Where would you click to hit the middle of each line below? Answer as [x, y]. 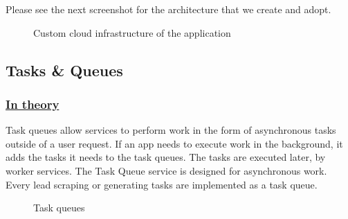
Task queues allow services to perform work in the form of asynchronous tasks [171, 130]
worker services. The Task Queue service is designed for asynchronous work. [166, 170]
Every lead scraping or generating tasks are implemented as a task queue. [162, 184]
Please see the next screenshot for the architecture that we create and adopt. [168, 9]
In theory [33, 104]
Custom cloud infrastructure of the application [132, 32]
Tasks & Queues [64, 70]
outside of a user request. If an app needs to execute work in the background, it [174, 143]
